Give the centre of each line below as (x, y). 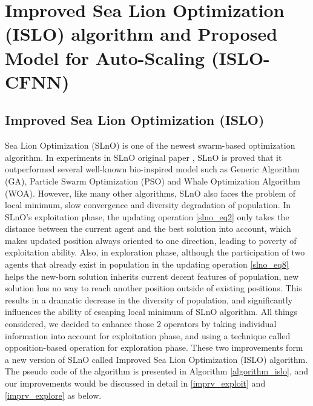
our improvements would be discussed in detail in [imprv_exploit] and (135, 383)
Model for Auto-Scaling (105, 57)
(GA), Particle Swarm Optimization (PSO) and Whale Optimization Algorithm (153, 181)
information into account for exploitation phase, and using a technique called (148, 335)
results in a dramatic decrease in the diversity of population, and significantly (149, 299)
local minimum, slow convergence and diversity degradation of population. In (148, 205)
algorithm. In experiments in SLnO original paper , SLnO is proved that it (143, 157)
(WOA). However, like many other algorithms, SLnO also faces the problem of (150, 193)
